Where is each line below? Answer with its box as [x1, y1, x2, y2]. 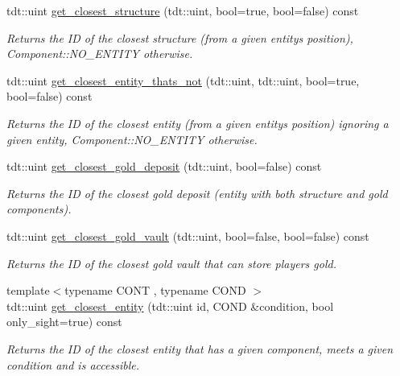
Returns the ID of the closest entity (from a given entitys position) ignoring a [6, 114, 389, 131]
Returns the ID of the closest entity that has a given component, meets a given [6, 340, 394, 357]
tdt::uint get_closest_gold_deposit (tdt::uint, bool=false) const [6, 158, 322, 175]
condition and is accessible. [6, 356, 139, 373]
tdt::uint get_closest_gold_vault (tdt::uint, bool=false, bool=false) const [6, 227, 369, 244]
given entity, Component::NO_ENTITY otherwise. [6, 130, 258, 147]
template [6, 282, 50, 299]
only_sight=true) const [6, 313, 122, 330]
